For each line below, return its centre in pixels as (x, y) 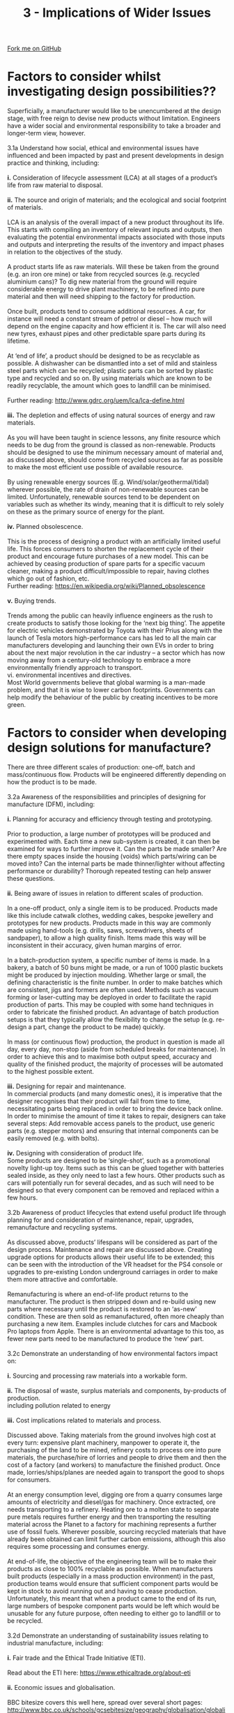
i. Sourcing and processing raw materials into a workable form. (97, 1376)
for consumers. (29, 1480)
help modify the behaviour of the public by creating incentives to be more (112, 697)
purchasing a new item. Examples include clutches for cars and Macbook (112, 1324)
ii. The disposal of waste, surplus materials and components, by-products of (117, 1391)
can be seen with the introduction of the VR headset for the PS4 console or (115, 1264)
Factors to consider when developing (117, 733)
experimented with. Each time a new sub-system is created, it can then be (114, 841)
